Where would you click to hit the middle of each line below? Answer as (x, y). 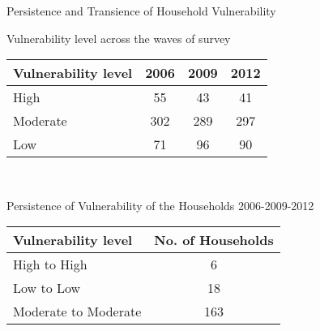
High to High (50, 264)
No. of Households (214, 240)
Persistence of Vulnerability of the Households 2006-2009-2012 (160, 205)
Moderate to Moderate (77, 312)
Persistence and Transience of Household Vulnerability (141, 11)
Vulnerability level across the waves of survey (119, 38)
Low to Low (47, 288)
